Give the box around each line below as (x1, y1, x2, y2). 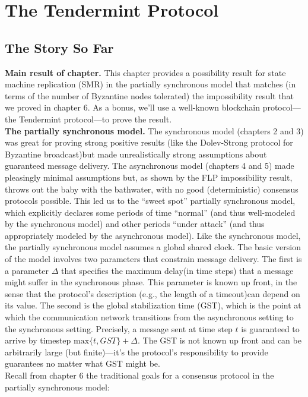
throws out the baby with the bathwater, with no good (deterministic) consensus (5, 182, 299, 195)
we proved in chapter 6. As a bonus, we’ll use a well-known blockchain (5, 101, 260, 114)
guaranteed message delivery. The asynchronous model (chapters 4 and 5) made (5, 159, 294, 172)
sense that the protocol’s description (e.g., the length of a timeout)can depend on (5, 287, 300, 300)
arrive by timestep (5, 334, 71, 346)
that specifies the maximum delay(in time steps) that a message (61, 264, 294, 276)
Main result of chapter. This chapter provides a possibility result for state (5, 66, 286, 78)
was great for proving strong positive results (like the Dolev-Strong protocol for (5, 136, 293, 149)
